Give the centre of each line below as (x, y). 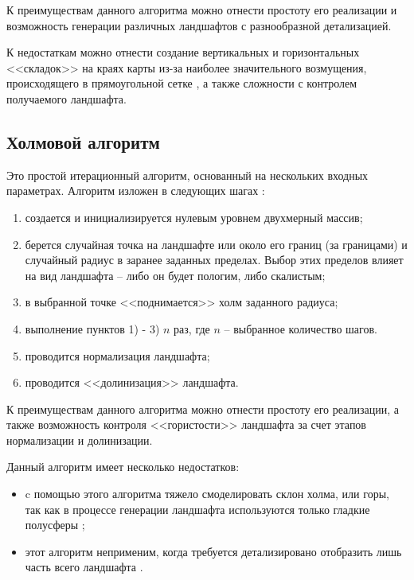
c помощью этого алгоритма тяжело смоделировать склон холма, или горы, (207, 494)
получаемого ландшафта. (66, 98)
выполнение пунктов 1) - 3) (92, 328)
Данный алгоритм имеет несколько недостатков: (123, 467)
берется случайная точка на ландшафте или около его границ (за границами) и (216, 244)
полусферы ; (55, 525)
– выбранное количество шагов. (301, 328)
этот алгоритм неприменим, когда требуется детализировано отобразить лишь (213, 551)
